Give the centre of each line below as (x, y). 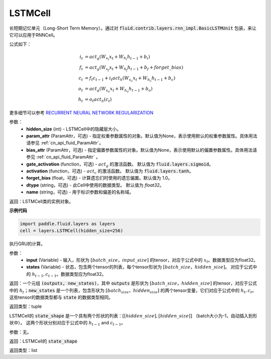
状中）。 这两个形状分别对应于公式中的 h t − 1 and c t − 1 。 (67, 323)
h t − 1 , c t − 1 (44, 275)
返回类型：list (23, 350)
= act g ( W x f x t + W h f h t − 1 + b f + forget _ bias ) (134, 68)
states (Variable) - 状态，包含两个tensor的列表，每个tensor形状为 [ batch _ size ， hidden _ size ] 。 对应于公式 (140, 267)
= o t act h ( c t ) (98, 100)
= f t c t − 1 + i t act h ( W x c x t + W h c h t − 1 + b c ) (130, 79)
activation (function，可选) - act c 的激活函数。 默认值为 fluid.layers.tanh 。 (110, 171)
